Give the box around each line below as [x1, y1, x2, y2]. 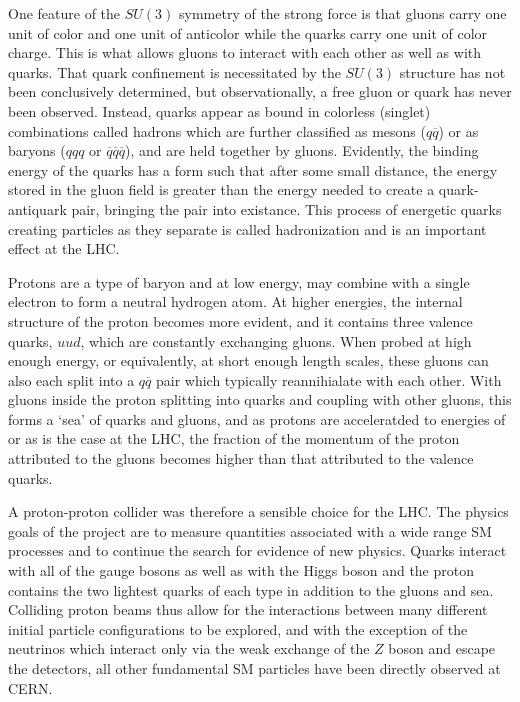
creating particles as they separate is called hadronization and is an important [8, 218, 487, 239]
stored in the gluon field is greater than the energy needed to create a [8, 179, 435, 200]
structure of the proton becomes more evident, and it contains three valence [8, 310, 473, 331]
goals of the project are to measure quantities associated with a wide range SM [8, 520, 492, 541]
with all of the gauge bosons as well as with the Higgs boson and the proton [8, 560, 474, 581]
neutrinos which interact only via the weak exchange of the [8, 638, 370, 659]
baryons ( [8, 140, 66, 161]
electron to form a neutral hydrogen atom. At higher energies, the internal [8, 291, 463, 312]
